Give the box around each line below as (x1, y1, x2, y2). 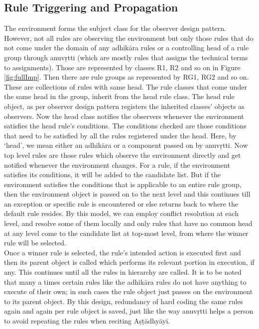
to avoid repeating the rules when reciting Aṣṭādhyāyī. (4, 316, 170, 326)
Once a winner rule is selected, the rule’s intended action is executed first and (4, 247, 241, 257)
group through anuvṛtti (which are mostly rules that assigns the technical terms (4, 52, 248, 62)
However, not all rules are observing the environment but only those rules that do (4, 32, 254, 43)
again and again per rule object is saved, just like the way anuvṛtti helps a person (4, 306, 254, 316)
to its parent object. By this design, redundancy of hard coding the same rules (4, 296, 243, 306)
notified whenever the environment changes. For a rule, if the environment (4, 159, 230, 170)
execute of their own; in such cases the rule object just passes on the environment (4, 286, 253, 297)
